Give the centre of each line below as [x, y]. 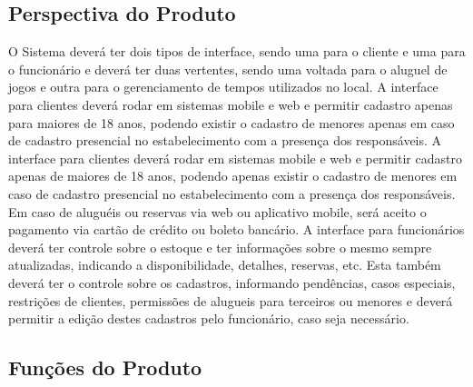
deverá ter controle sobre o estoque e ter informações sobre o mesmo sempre [220, 247]
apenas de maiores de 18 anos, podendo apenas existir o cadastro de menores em [233, 176]
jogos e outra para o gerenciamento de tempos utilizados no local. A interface [223, 87]
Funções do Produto [105, 367]
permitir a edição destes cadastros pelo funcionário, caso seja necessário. [209, 318]
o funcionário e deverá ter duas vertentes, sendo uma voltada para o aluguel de [228, 69]
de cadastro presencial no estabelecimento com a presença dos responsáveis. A [225, 140]
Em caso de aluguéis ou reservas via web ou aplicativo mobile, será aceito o [217, 211]
